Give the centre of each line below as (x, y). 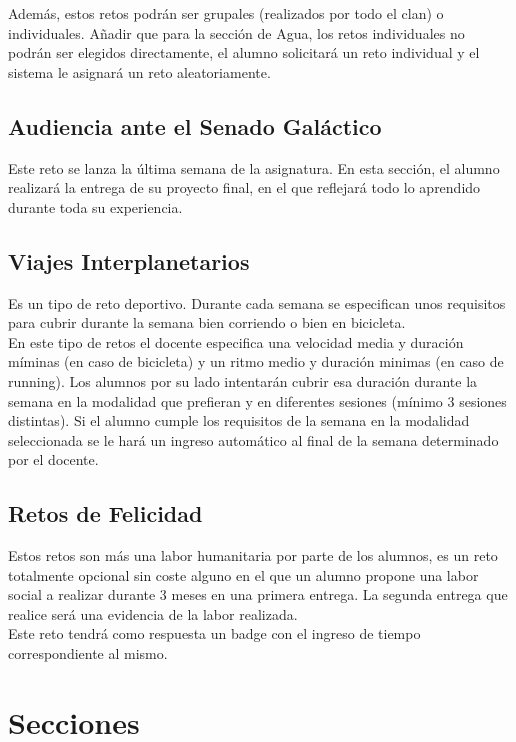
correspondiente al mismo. (88, 653)
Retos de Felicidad (105, 513)
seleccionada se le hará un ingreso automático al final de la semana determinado (253, 439)
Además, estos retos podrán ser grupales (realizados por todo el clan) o (226, 13)
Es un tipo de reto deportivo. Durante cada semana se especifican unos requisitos (257, 302)
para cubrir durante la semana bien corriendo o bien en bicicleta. (207, 322)
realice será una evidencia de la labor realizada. (153, 613)
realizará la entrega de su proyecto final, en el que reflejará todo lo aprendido (244, 187)
